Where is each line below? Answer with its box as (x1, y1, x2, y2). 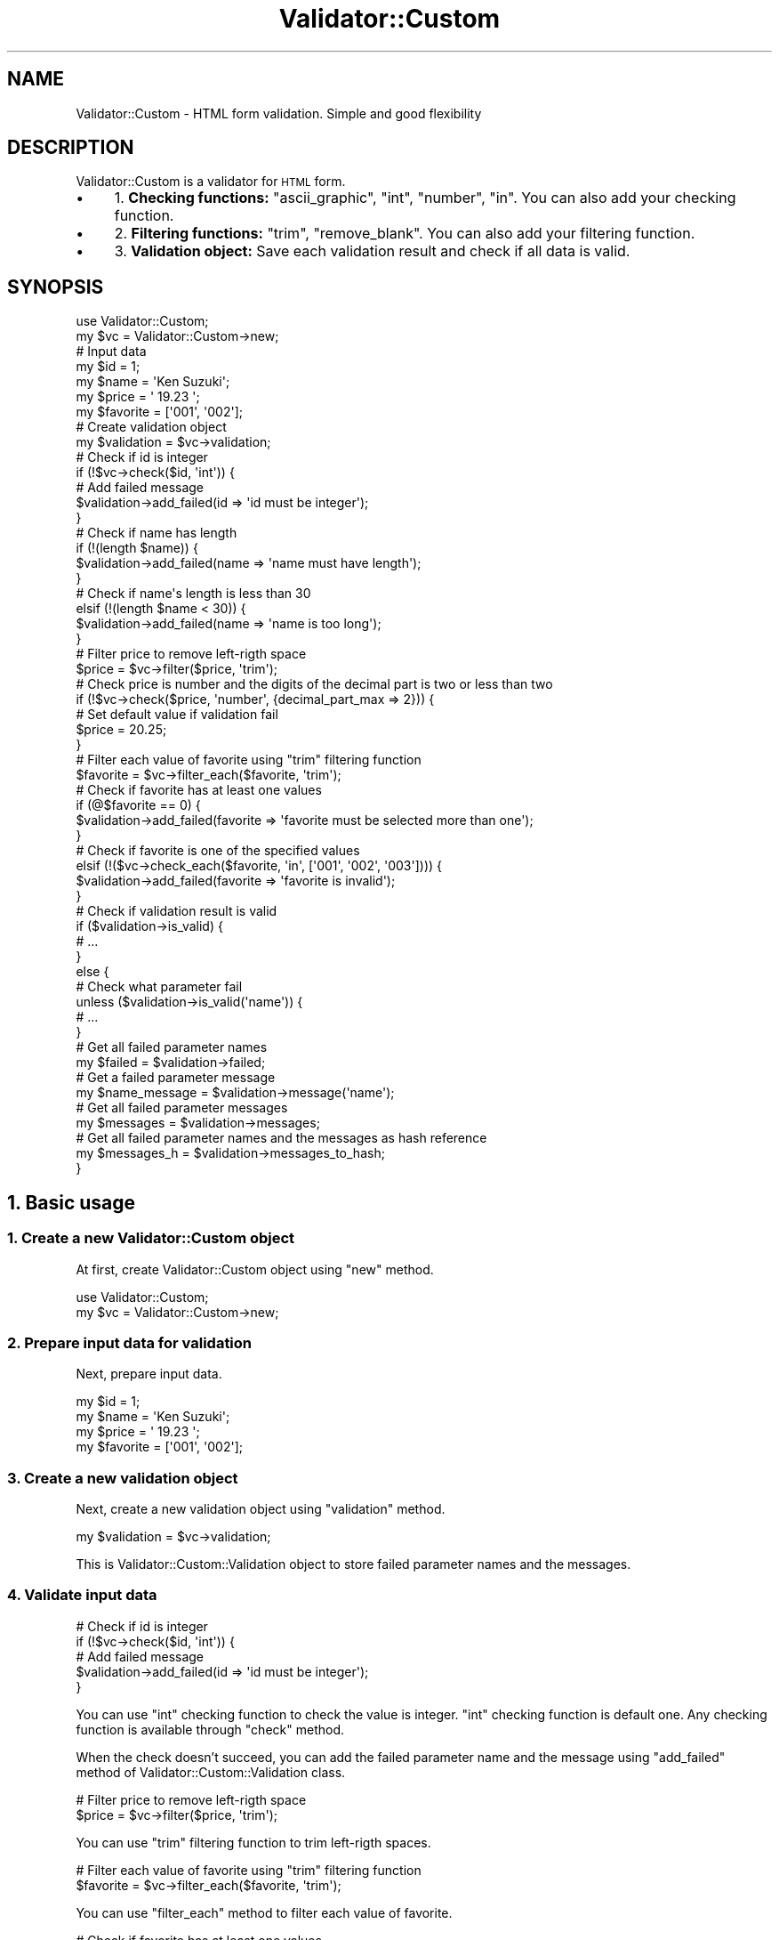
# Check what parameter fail (76, 979, 243, 995)
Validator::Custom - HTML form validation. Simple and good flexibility (76, 105, 482, 121)
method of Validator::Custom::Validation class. (76, 1764, 346, 1780)
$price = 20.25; (76, 722, 167, 738)
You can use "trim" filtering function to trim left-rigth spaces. (76, 1834, 431, 1850)
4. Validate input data (7, 1586, 157, 1605)
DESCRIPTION (7, 136, 134, 159)
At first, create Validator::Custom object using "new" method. (76, 1261, 434, 1277)
